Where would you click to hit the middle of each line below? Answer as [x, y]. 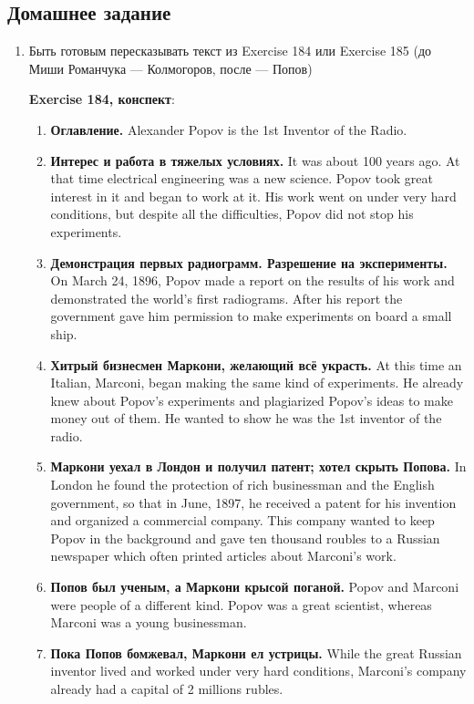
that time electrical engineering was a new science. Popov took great [242, 178]
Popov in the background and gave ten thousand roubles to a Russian [245, 538]
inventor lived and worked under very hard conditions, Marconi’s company [258, 671]
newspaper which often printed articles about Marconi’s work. [223, 556]
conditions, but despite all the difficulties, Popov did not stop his [232, 214]
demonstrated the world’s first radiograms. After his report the [227, 298]
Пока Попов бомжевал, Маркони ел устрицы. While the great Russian [256, 652]
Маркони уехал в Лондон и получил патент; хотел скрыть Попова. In [258, 466]
